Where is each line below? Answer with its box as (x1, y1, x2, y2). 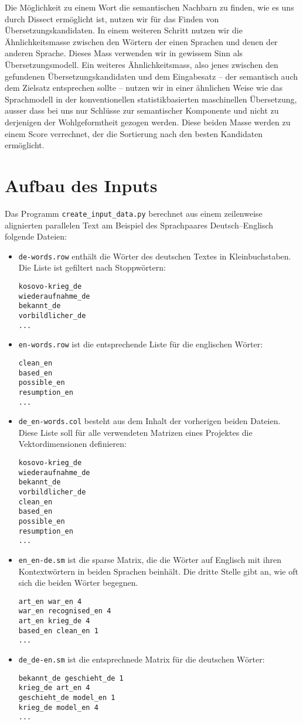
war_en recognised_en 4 (18, 607, 111, 616)
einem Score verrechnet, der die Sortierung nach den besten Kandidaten (5, 127, 263, 139)
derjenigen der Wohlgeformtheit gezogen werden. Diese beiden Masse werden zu (5, 115, 291, 128)
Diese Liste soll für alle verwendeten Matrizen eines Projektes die (18, 426, 253, 438)
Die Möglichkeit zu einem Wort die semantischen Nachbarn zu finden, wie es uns (5, 1, 294, 13)
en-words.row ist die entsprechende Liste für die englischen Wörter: (18, 338, 263, 350)
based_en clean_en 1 (18, 626, 98, 635)
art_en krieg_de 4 (18, 617, 90, 626)
